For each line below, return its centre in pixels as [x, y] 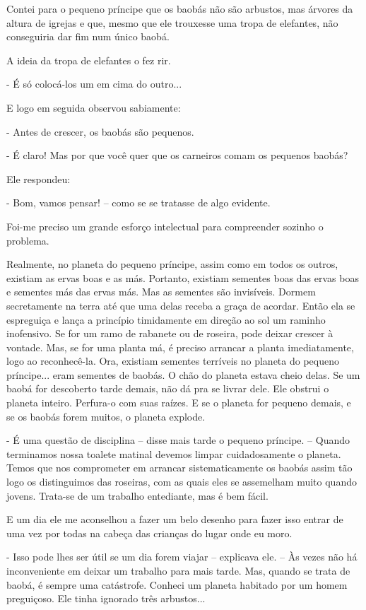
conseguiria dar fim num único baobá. [88, 36]
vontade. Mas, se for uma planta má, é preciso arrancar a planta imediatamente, [180, 347]
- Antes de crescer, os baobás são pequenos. [100, 131]
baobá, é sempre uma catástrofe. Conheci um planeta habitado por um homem [177, 584]
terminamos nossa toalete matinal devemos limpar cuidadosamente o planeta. [174, 453]
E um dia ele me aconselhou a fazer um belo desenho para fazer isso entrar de [175, 519]
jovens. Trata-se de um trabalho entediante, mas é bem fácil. [137, 495]
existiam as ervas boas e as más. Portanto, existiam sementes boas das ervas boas [183, 277]
